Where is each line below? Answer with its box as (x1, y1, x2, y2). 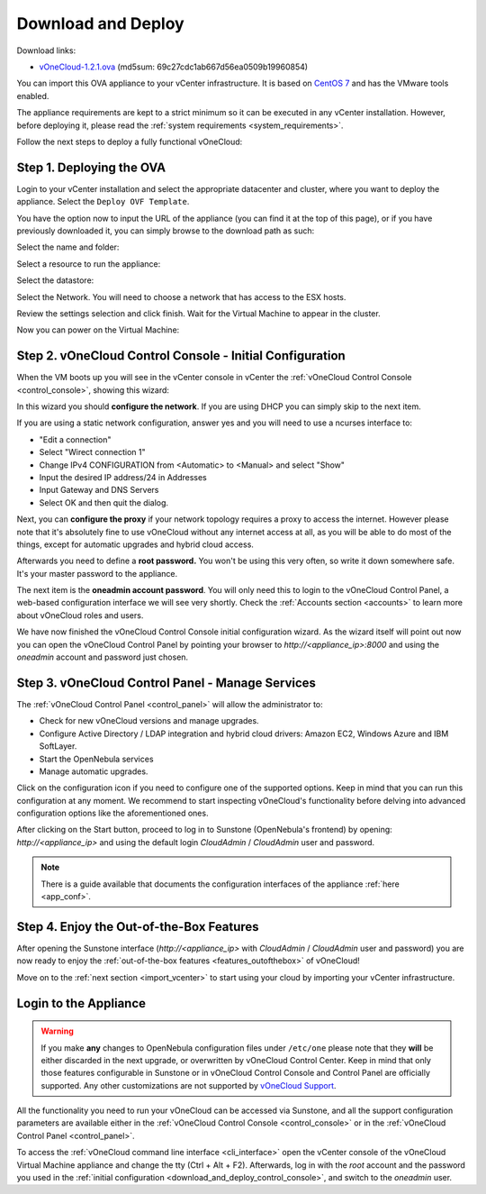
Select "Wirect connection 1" (39, 447, 146, 458)
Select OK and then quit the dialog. (39, 497, 169, 508)
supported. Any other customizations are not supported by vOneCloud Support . (40, 1080, 337, 1090)
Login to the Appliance (16, 996, 147, 1011)
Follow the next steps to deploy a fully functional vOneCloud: (16, 136, 243, 147)
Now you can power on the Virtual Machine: (16, 324, 180, 335)
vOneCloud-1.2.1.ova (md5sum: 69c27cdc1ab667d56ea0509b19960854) (39, 61, 309, 72)
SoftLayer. (39, 741, 77, 752)
